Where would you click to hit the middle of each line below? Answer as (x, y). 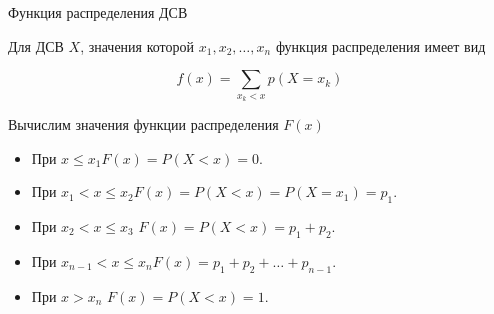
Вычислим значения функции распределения (143, 123)
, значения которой (137, 45)
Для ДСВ (36, 45)
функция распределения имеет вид (380, 45)
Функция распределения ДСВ (98, 12)
